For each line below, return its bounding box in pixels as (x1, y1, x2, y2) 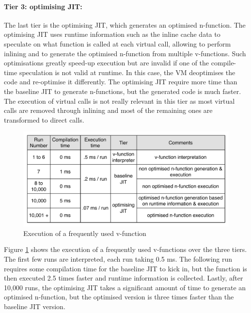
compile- (211, 58, 236, 68)
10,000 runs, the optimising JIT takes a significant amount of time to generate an (4, 282, 246, 292)
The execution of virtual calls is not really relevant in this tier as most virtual (4, 95, 235, 106)
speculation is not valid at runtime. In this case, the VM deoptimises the (19, 67, 235, 77)
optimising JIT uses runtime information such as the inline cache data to (4, 29, 220, 39)
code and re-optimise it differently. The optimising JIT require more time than (4, 77, 237, 87)
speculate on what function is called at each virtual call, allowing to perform (4, 38, 231, 48)
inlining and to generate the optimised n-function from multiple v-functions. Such (4, 48, 246, 58)
